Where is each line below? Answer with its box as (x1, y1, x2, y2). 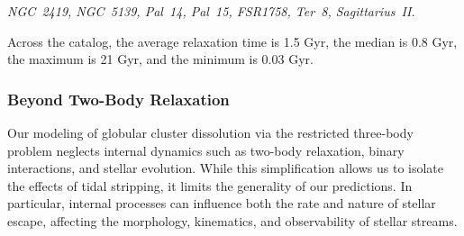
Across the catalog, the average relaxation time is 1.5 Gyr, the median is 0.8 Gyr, (7, 32, 458, 50)
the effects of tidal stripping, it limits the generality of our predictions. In (7, 176, 413, 195)
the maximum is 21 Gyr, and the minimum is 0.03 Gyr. (7, 50, 314, 68)
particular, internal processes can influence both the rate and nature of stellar (7, 194, 436, 213)
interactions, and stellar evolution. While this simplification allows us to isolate (7, 159, 444, 177)
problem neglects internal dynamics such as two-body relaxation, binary (7, 141, 405, 159)
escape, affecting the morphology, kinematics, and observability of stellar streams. (7, 211, 458, 230)
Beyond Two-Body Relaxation (7, 87, 230, 110)
